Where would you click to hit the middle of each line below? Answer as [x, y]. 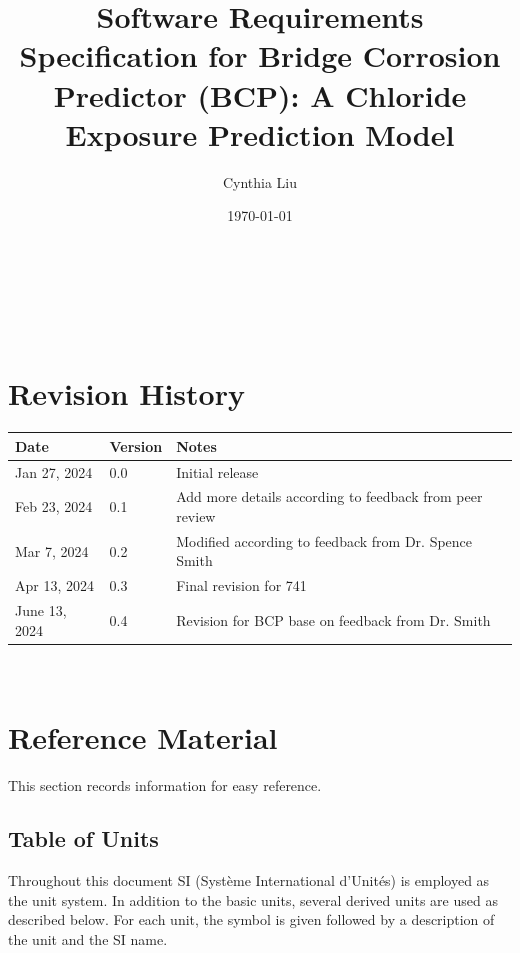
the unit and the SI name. [88, 939]
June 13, [41, 610]
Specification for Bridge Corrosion [260, 55]
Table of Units [83, 838]
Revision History [126, 393]
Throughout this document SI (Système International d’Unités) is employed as [249, 880]
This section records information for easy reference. [165, 784]
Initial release [217, 471]
